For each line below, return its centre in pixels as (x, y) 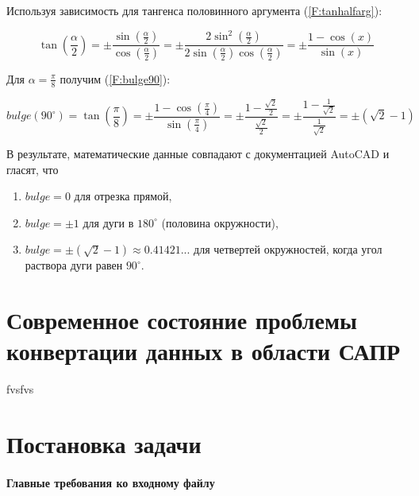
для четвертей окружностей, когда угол (288, 249)
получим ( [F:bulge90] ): (115, 78)
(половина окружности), (220, 222)
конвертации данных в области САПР (204, 351)
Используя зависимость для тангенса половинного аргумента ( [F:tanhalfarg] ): (194, 10)
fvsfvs (20, 389)
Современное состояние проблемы (182, 320)
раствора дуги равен (74, 265)
